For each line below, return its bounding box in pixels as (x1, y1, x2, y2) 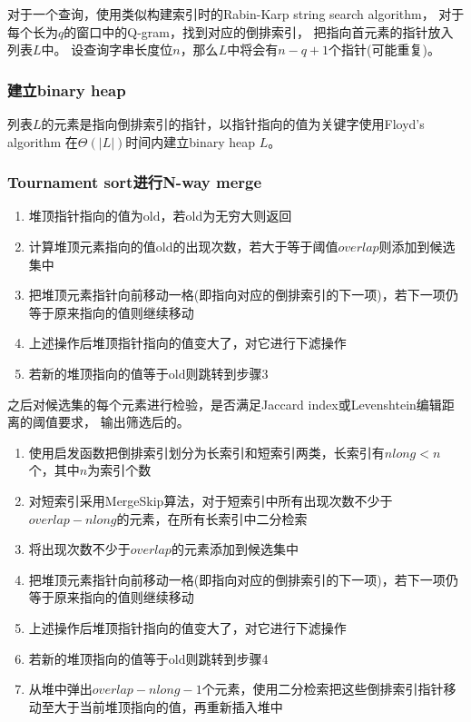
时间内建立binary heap (125, 132, 256, 151)
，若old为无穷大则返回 (160, 206, 292, 225)
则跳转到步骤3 (185, 363, 269, 382)
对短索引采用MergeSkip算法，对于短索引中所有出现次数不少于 (28, 490, 393, 509)
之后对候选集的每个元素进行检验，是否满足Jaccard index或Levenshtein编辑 (7, 394, 442, 413)
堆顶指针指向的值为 (28, 206, 143, 225)
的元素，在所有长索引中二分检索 (116, 509, 308, 528)
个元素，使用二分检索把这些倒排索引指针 (201, 679, 444, 698)
